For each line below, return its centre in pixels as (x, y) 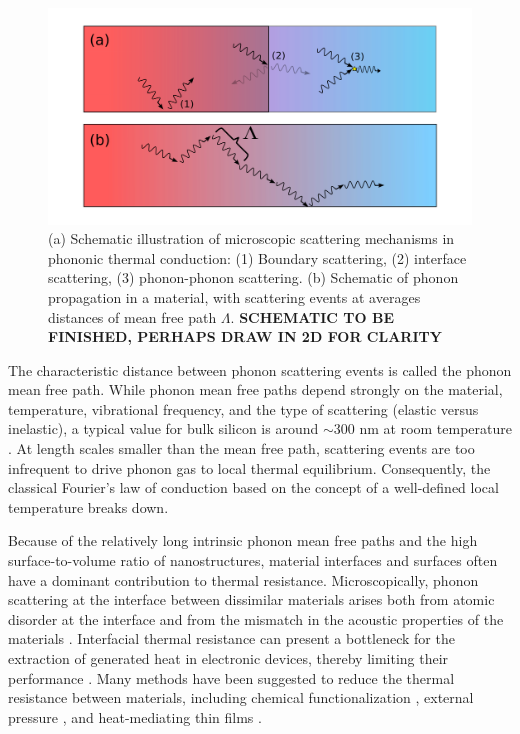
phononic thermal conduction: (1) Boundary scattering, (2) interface (257, 257)
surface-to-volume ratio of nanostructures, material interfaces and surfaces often (253, 560)
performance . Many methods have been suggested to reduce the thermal (231, 677)
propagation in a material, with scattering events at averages (234, 296)
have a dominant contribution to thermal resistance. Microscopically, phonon (243, 579)
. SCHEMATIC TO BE (312, 316)
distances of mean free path (132, 316)
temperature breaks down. (88, 506)
